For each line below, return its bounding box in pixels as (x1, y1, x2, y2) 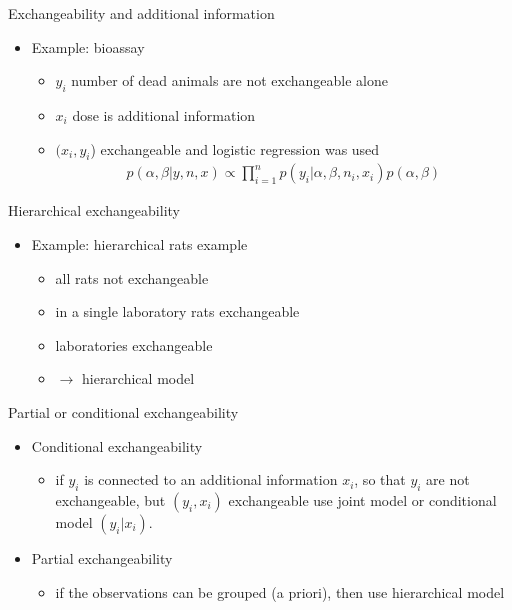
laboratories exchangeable (55, 334, 213, 355)
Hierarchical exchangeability (8, 200, 180, 221)
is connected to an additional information (84, 469, 338, 490)
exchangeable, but (55, 489, 166, 510)
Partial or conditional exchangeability (8, 401, 239, 422)
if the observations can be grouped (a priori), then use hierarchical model (55, 581, 505, 602)
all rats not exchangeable (55, 267, 209, 288)
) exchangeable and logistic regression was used (90, 138, 380, 159)
